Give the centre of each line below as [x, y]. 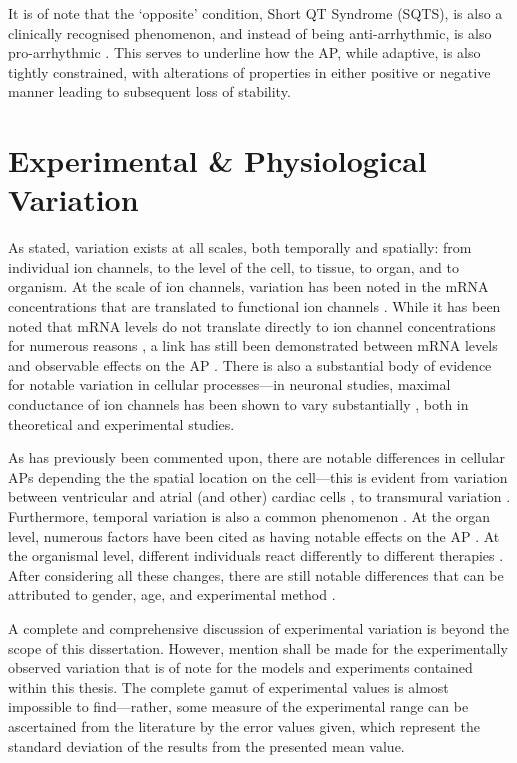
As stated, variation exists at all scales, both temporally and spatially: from [240, 247]
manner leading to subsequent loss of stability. [149, 91]
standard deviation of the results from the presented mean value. [206, 745]
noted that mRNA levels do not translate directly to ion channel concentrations [252, 325]
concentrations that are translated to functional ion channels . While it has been [254, 306]
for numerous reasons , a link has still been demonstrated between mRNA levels [253, 345]
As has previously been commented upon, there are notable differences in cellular [257, 457]
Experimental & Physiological [217, 160]
